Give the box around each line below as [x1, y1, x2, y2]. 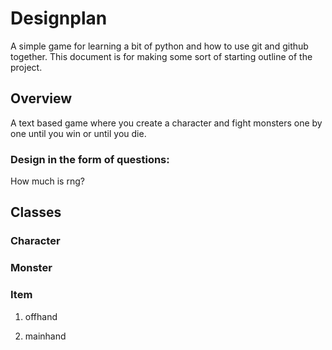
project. [10, 61, 43, 73]
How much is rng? [10, 175, 85, 187]
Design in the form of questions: [10, 152, 170, 166]
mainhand [24, 330, 67, 342]
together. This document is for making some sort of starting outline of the [10, 50, 313, 62]
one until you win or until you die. [10, 127, 147, 139]
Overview [10, 90, 73, 107]
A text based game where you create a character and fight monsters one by [10, 117, 323, 129]
